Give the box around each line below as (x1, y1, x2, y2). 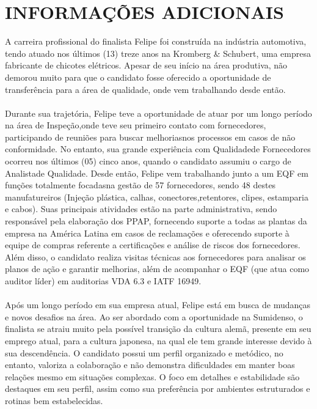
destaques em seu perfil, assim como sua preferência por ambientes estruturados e (5, 382, 310, 395)
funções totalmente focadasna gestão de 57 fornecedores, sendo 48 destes (5, 179, 276, 191)
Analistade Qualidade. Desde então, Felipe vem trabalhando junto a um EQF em (5, 166, 308, 179)
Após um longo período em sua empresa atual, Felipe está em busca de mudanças (5, 298, 311, 311)
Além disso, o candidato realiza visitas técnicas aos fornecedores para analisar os (5, 250, 306, 263)
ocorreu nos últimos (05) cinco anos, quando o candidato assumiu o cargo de (5, 155, 291, 168)
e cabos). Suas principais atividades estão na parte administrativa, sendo (5, 202, 277, 215)
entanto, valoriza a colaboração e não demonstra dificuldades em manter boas (5, 358, 295, 371)
